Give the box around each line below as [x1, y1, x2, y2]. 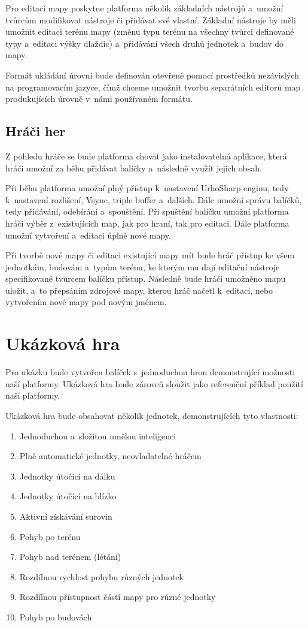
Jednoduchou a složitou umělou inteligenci [19, 429, 176, 442]
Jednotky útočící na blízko [19, 490, 117, 502]
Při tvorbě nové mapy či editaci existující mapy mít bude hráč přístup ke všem [5, 249, 295, 261]
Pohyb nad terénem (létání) [19, 550, 121, 563]
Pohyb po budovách [19, 610, 92, 623]
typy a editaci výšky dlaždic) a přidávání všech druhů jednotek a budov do [5, 37, 284, 49]
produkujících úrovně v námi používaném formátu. [5, 92, 193, 105]
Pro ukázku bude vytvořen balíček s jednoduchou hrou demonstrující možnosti [5, 366, 295, 378]
